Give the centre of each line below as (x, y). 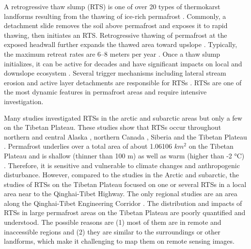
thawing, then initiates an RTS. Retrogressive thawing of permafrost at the (116, 35)
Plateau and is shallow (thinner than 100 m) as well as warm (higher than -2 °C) (124, 155)
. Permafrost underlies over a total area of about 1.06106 (88, 146)
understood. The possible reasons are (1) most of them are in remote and (113, 222)
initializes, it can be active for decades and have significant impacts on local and (123, 63)
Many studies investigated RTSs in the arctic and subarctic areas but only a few (123, 117)
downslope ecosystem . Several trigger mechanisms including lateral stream (115, 73)
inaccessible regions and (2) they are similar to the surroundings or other (112, 231)
